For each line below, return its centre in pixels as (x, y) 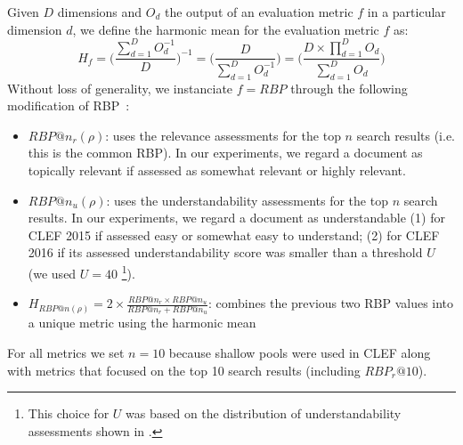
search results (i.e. (406, 135)
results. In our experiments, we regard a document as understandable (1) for (236, 218)
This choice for (69, 413)
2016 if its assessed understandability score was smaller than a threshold (225, 252)
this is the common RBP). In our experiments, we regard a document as (225, 153)
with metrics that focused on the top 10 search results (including (184, 370)
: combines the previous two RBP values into (331, 303)
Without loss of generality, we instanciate (120, 88)
